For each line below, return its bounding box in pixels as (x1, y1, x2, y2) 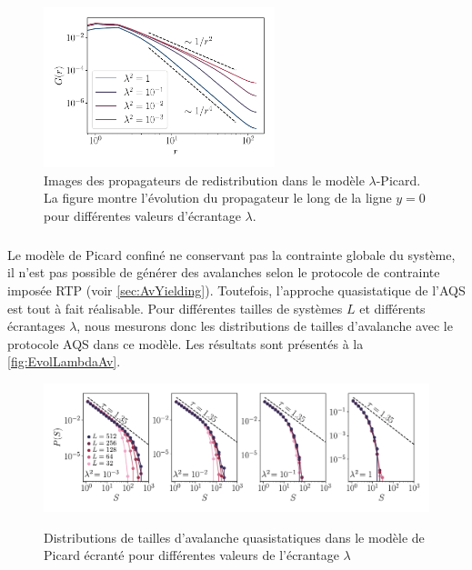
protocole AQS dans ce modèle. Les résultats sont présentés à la (7, 334, 364, 353)
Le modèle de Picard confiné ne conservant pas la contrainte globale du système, (7, 245, 456, 264)
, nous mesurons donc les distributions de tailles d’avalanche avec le (76, 316, 453, 335)
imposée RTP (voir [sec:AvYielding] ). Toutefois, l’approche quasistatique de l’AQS (7, 281, 466, 300)
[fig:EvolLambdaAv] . (7, 352, 121, 371)
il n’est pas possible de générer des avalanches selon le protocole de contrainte (7, 263, 440, 282)
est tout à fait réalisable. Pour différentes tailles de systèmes (7, 298, 343, 317)
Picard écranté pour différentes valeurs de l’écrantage (44, 545, 339, 565)
